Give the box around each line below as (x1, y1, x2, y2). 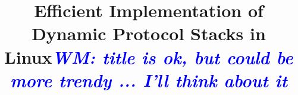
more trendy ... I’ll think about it (10, 67, 288, 92)
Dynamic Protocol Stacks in (32, 21, 266, 45)
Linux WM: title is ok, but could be (4, 44, 293, 69)
